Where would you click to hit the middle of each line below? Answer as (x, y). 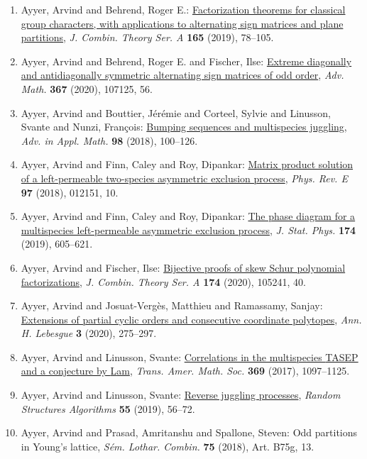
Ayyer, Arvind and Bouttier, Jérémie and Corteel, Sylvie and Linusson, (176, 112)
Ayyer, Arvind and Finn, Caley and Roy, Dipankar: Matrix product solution (187, 164)
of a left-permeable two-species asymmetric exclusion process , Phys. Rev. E (184, 178)
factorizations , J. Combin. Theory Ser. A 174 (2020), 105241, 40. (163, 281)
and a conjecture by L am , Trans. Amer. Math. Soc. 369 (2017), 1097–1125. (185, 371)
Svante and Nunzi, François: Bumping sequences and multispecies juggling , (184, 127)
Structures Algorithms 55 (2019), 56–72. (108, 408)
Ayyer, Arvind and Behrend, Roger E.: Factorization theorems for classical (183, 9)
